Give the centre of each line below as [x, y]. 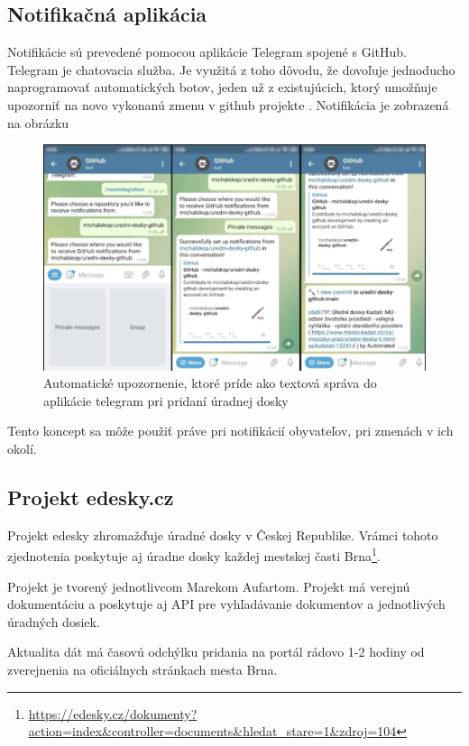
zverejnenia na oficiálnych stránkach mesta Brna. [143, 670]
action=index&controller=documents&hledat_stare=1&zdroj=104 [212, 731]
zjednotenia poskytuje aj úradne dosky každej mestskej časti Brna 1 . [194, 555]
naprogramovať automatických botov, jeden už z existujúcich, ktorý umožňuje [222, 87]
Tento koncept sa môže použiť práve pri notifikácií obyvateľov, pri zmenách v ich [230, 431]
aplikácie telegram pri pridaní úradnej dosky [166, 400]
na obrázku [38, 122]
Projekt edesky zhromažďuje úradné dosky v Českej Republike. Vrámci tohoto [223, 534]
